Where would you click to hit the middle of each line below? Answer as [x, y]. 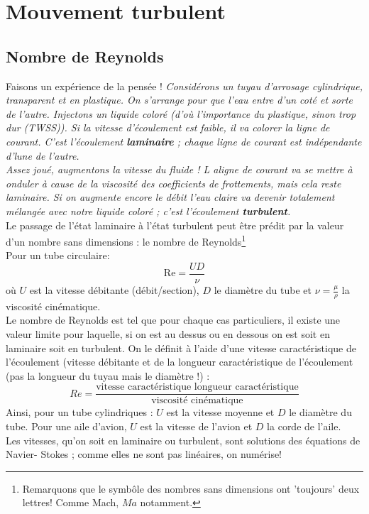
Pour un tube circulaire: [58, 255]
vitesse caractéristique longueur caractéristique [197, 387]
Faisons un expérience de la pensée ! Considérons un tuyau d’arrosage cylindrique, [184, 86]
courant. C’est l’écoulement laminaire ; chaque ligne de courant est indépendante [184, 141]
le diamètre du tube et [263, 290]
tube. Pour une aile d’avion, [66, 426]
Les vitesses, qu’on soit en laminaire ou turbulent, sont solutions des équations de [183, 440]
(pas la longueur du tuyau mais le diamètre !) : [108, 375]
